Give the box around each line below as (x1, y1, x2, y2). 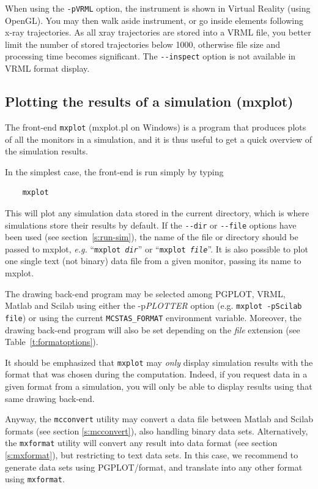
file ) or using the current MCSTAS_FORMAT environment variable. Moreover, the (5, 311, 301, 324)
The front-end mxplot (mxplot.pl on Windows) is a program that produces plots (5, 120, 306, 133)
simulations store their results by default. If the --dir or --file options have (5, 218, 297, 231)
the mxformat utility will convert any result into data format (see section (5, 436, 278, 449)
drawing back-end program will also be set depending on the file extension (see (5, 323, 300, 336)
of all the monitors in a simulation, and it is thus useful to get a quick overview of (5, 132, 312, 145)
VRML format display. (5, 62, 90, 75)
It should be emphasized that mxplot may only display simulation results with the (5, 355, 313, 368)
